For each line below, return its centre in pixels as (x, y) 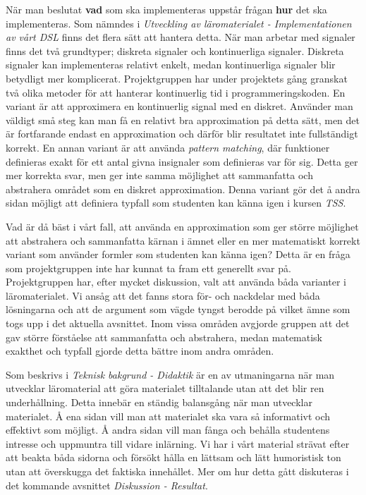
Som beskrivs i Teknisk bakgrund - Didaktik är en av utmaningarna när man (170, 374)
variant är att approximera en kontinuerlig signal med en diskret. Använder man (179, 106)
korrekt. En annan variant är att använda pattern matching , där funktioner (168, 147)
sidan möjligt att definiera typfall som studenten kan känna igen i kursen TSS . (176, 203)
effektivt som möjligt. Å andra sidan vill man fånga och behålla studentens (168, 430)
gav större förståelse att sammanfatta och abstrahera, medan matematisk (164, 337)
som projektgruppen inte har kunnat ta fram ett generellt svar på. (148, 268)
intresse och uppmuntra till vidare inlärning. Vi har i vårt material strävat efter (178, 443)
